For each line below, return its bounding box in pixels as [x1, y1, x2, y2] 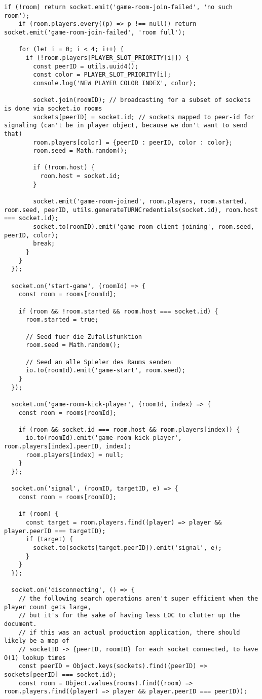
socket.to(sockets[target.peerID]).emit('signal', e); [33, 544, 222, 551]
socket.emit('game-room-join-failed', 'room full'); [4, 28, 185, 36]
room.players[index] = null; [25, 451, 124, 459]
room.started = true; [25, 316, 99, 324]
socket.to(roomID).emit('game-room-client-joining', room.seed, [33, 223, 254, 231]
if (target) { [25, 536, 73, 543]
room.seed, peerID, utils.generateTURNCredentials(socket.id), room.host [4, 206, 258, 214]
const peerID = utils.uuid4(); [33, 62, 138, 70]
